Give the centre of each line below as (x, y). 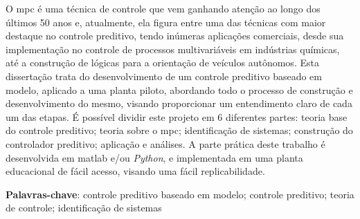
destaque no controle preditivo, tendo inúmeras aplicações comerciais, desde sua (175, 36)
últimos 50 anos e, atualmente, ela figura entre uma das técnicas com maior (166, 22)
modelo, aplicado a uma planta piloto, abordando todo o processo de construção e (179, 89)
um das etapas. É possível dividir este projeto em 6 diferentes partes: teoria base (177, 116)
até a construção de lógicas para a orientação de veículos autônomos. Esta (162, 63)
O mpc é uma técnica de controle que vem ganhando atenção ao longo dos (163, 8)
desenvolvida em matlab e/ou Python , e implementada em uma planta (154, 157)
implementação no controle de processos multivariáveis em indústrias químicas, (173, 49)
